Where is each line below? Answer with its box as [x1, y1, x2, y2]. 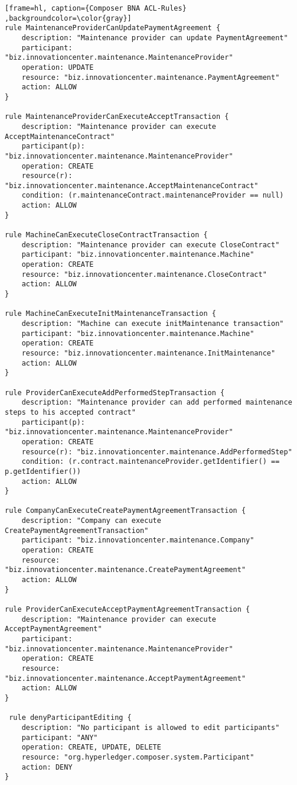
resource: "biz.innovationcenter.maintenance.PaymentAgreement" [21, 73, 280, 82]
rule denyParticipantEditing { [9, 713, 132, 722]
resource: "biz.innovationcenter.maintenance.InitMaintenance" [21, 348, 276, 357]
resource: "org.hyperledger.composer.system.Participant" [21, 752, 254, 761]
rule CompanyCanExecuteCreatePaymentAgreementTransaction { [5, 506, 246, 515]
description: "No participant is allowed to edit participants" [21, 723, 280, 732]
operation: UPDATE [21, 63, 94, 72]
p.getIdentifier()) [5, 467, 81, 476]
